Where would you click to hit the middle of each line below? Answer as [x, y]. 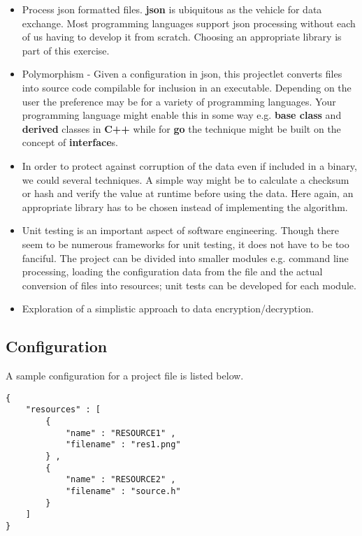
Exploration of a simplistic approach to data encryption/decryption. [168, 309]
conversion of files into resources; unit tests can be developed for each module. [189, 285]
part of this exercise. [66, 50]
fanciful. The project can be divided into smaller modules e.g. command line [185, 258]
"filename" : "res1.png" [123, 445]
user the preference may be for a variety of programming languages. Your [179, 101]
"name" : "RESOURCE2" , [121, 480]
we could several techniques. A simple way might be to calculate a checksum [186, 179]
